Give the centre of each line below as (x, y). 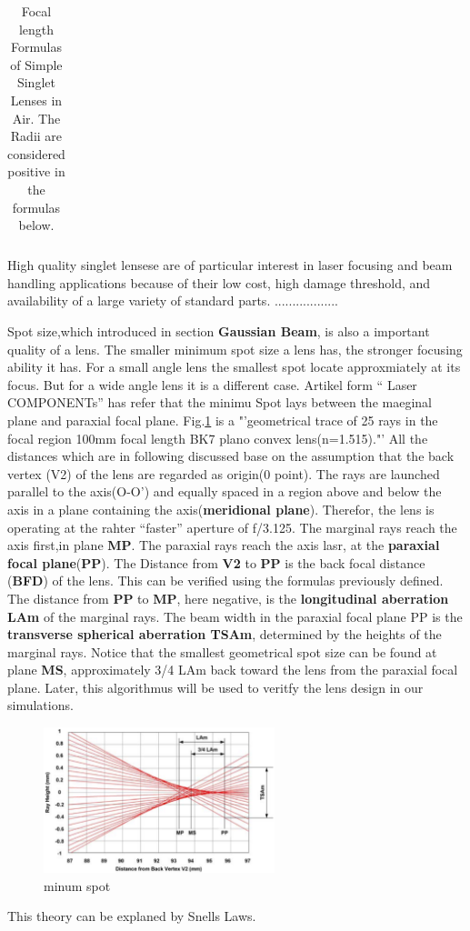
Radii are (36, 136)
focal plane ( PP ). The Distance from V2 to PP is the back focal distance (216, 562)
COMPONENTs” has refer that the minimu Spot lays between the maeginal (220, 402)
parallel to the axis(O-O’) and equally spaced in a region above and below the (225, 491)
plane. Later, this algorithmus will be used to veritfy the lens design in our (215, 687)
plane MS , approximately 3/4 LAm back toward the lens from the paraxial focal (233, 670)
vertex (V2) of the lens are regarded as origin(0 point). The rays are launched (224, 473)
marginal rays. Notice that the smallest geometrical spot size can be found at (222, 651)
